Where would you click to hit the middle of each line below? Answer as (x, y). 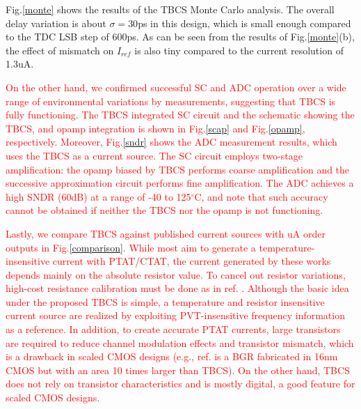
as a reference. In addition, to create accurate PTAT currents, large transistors (173, 329)
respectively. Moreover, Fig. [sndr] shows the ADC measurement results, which (171, 142)
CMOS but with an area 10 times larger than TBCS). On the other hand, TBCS (178, 370)
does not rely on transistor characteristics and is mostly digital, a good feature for (180, 384)
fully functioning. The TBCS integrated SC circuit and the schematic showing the (180, 115)
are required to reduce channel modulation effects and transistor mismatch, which (180, 342)
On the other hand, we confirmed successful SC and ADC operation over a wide (176, 87)
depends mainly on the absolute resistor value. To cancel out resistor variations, (176, 274)
